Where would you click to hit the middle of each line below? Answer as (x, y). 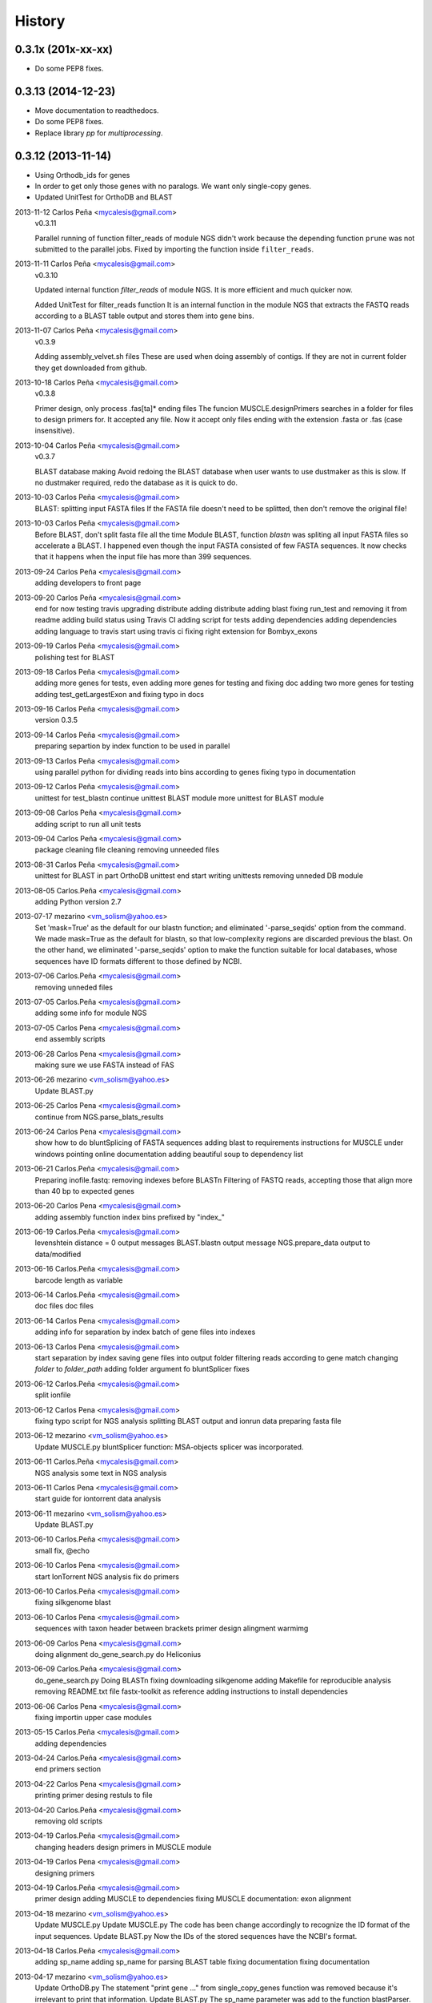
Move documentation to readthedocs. (97, 110)
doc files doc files (64, 1306)
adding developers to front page (88, 583)
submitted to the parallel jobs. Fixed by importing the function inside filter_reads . (174, 249)
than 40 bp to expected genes (85, 1191)
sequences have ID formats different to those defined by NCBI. (138, 961)
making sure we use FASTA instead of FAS (105, 1065)
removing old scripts (69, 1821)
